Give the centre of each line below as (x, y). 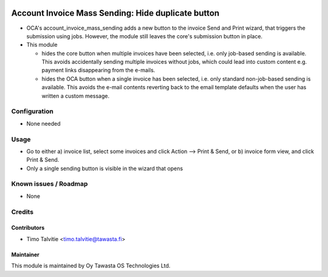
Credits (22, 211)
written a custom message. (76, 96)
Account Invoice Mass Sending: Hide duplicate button (115, 13)
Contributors (28, 228)
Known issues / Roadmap (50, 184)
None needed (43, 123)
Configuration (32, 111)
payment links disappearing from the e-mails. (98, 70)
